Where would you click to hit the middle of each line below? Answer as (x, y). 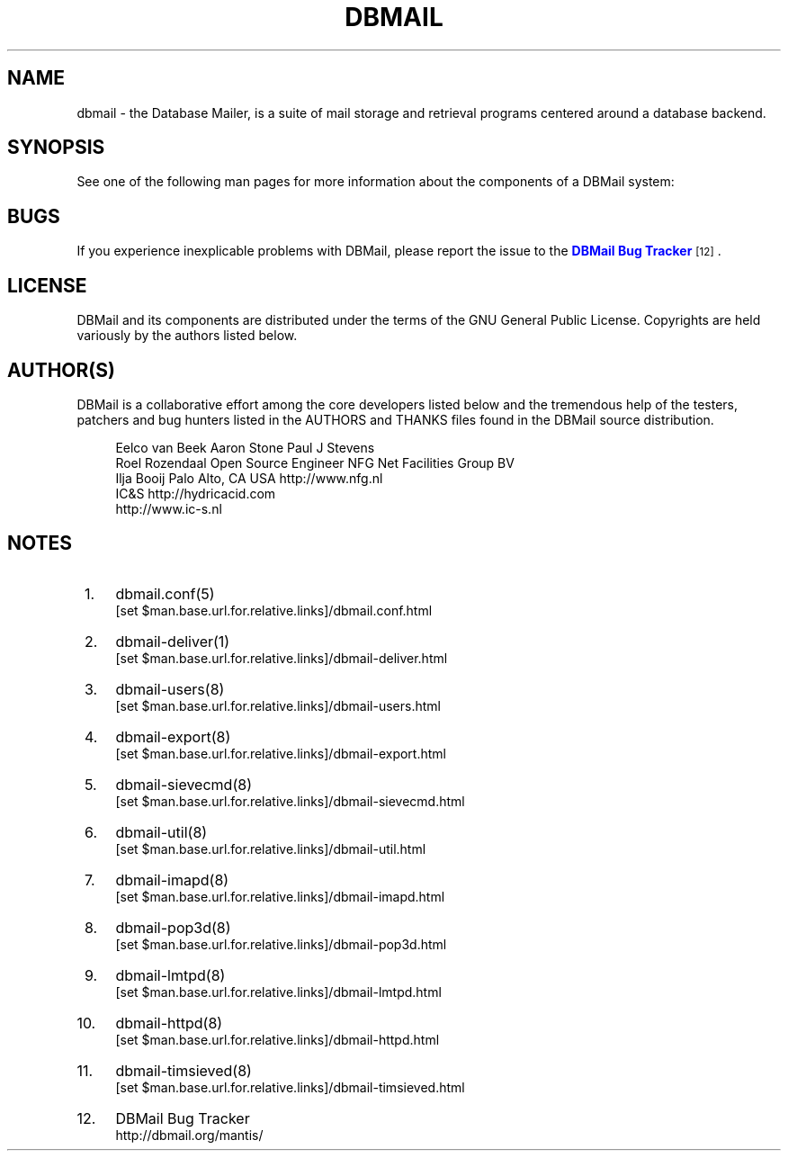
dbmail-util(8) (161, 832)
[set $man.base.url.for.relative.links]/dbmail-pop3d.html (281, 944)
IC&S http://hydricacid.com (196, 493)
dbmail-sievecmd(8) (184, 784)
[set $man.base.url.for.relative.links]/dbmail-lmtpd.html (278, 992)
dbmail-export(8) (173, 736)
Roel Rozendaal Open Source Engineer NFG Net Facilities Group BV (315, 462)
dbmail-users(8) (170, 689)
